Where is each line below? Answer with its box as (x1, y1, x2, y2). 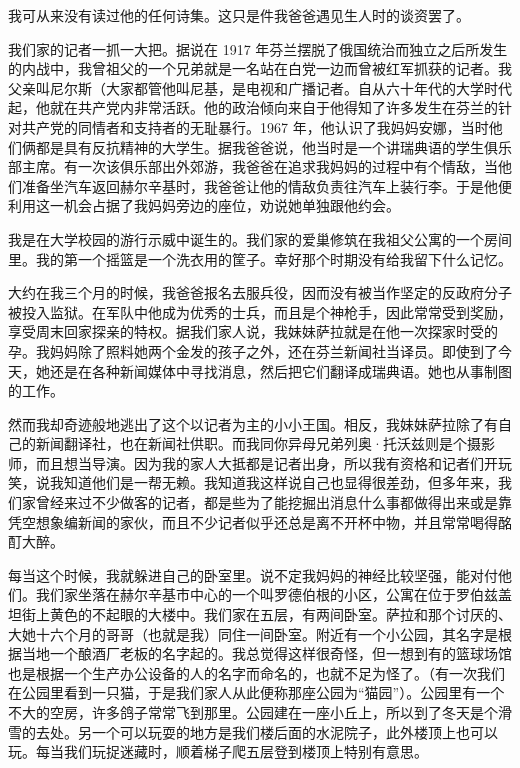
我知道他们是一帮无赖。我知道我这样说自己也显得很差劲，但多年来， (49, 472, 498, 493)
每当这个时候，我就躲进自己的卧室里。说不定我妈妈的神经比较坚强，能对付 (8, 564, 498, 585)
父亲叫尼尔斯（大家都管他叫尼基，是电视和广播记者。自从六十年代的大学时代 (8, 77, 512, 98)
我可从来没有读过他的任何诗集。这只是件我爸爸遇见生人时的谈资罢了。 (8, 5, 470, 25)
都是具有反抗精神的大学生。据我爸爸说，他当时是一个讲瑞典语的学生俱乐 (35, 136, 512, 157)
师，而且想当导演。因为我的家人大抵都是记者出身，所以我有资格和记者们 (8, 452, 484, 473)
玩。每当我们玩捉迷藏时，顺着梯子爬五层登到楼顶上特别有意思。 (8, 741, 428, 762)
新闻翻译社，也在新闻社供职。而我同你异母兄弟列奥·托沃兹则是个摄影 (35, 433, 495, 454)
